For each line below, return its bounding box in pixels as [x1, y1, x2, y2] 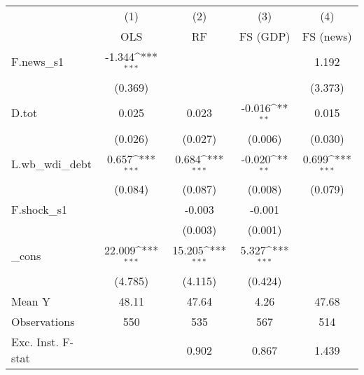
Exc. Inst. [11, 334, 59, 350]
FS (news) [302, 28, 352, 44]
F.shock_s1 [11, 201, 67, 218]
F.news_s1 [11, 53, 64, 70]
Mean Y [11, 293, 51, 310]
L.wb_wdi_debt [11, 155, 92, 172]
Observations [11, 313, 75, 330]
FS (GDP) [239, 28, 290, 44]
